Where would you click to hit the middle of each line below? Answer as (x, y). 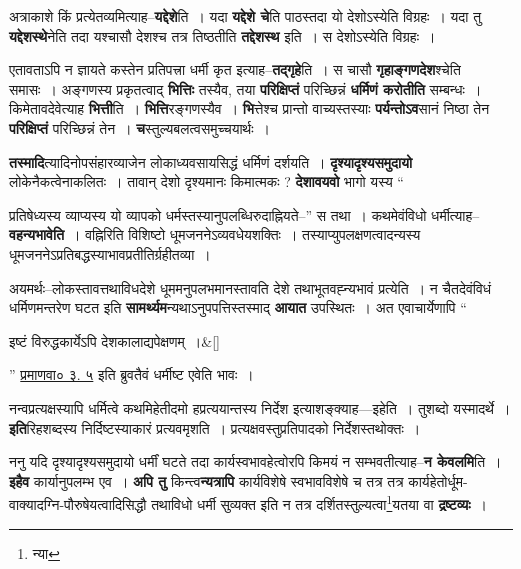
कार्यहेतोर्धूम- (438, 480)
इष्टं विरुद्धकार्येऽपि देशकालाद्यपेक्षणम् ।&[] (114, 340)
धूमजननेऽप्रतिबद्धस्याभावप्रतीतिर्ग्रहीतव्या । (110, 253)
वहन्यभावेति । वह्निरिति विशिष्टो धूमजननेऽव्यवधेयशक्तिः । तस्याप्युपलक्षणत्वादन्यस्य (215, 234)
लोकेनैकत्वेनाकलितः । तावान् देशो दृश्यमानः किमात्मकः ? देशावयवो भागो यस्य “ (206, 181)
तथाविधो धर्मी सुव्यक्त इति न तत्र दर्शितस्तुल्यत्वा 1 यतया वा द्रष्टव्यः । (319, 502)
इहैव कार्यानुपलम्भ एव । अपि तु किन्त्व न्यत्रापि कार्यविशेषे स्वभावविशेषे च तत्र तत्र (206, 480)
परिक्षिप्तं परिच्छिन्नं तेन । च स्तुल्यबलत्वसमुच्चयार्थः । (140, 127)
